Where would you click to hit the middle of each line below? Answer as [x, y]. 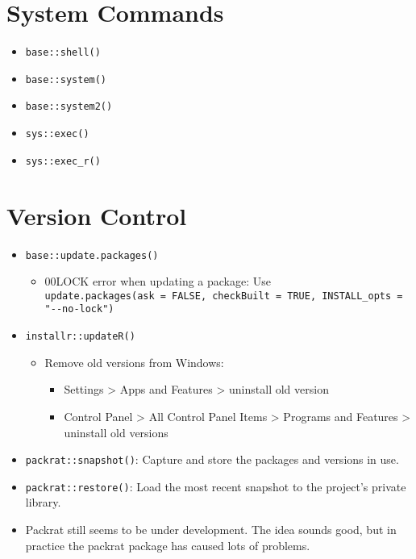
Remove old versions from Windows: [134, 362]
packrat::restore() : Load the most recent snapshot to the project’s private [216, 486]
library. [43, 502]
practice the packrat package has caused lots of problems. [168, 545]
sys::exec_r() [63, 161]
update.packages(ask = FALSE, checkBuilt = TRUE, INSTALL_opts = [224, 296]
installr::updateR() [80, 337]
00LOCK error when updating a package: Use [158, 281]
